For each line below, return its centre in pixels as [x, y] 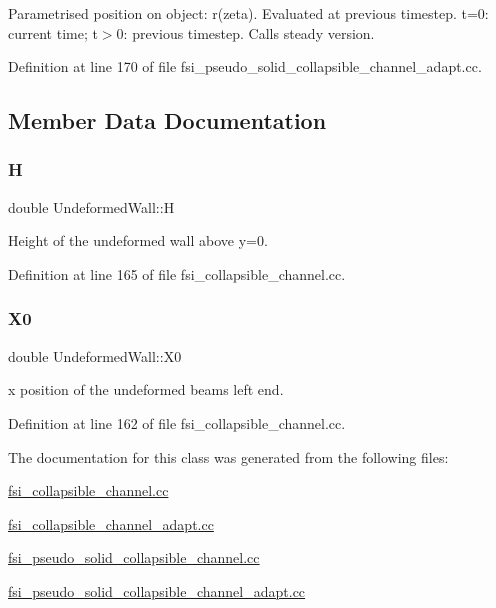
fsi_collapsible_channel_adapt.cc [111, 523]
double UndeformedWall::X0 [95, 355]
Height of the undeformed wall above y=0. [138, 240]
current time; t [53, 32]
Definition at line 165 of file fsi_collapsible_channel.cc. [177, 273]
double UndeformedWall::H [91, 206]
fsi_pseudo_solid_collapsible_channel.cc [134, 557]
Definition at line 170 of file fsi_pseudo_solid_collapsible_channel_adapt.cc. [245, 66]
